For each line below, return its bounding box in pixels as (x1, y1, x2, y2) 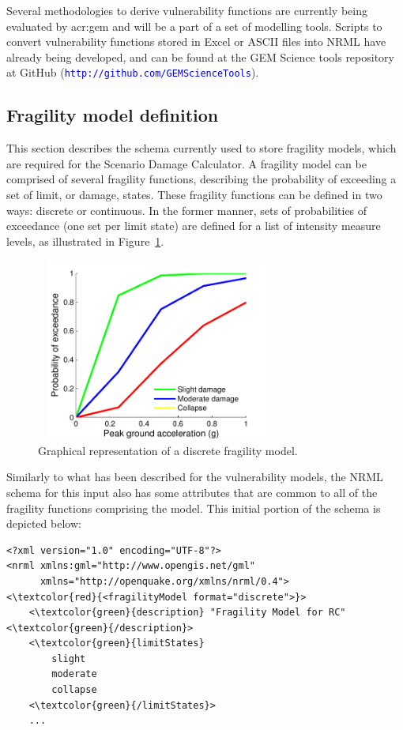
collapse (51, 684, 97, 696)
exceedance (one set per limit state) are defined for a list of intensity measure (6, 217, 381, 234)
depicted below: (6, 515, 81, 532)
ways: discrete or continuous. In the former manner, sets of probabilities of (6, 201, 367, 218)
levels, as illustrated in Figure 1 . (6, 232, 164, 249)
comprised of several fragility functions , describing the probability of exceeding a (6, 171, 397, 187)
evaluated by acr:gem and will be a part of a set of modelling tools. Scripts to (6, 17, 382, 34)
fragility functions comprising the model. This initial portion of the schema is (6, 499, 381, 516)
